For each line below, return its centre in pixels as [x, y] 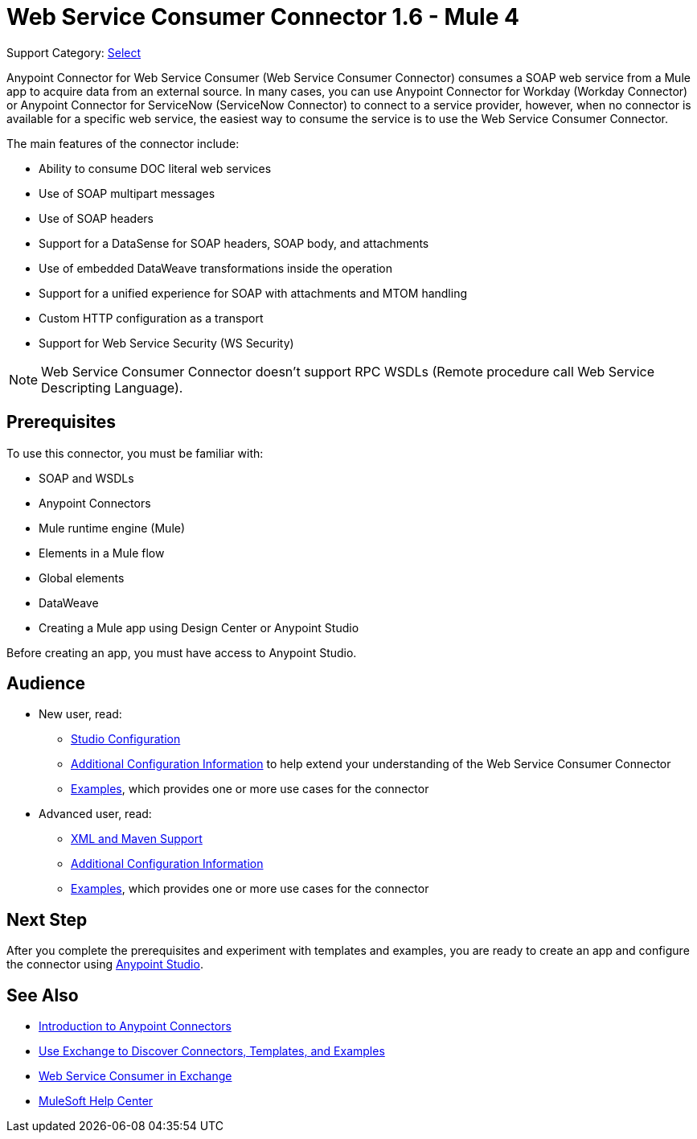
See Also [43, 995]
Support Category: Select [74, 52]
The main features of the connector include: [123, 143]
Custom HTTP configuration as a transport [151, 318]
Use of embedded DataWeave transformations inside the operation [215, 268]
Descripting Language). [112, 387]
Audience [46, 684]
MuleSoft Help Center [96, 1101]
